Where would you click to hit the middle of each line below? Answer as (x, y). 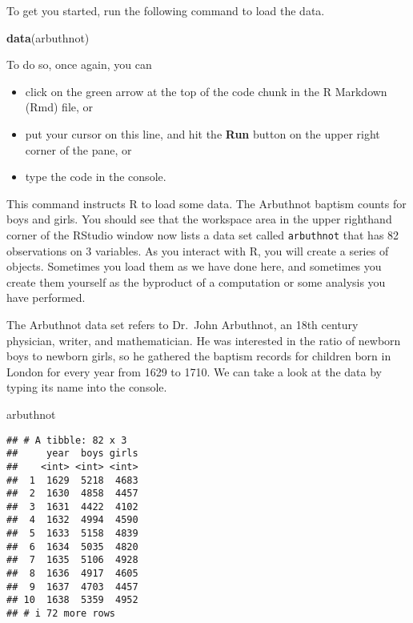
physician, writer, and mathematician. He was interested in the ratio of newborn (204, 340)
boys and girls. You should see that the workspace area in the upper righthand (199, 219)
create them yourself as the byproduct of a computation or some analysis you (196, 281)
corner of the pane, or (78, 149)
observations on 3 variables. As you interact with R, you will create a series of (198, 250)
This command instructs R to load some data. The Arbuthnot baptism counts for (206, 203)
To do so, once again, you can (79, 64)
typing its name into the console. (87, 387)
